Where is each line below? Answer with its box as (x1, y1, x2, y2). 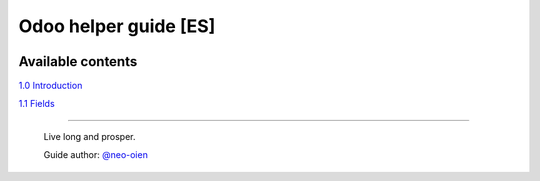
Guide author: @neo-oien (43, 149, 149, 161)
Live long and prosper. (43, 130, 136, 142)
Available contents (18, 53, 138, 70)
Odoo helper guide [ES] (18, 15, 216, 37)
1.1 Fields (18, 98, 55, 110)
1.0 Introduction (18, 80, 83, 92)
